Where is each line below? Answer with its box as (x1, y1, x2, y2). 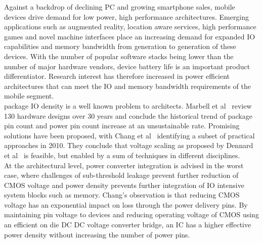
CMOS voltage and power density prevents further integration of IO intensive (4, 179, 244, 190)
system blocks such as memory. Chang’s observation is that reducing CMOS (4, 189, 240, 200)
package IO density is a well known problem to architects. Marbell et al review (4, 100, 252, 111)
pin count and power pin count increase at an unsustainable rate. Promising (4, 120, 240, 131)
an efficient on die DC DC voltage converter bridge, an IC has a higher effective (4, 219, 251, 230)
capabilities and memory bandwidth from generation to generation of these (4, 41, 236, 52)
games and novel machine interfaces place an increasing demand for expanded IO (4, 31, 255, 41)
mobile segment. (4, 90, 54, 101)
